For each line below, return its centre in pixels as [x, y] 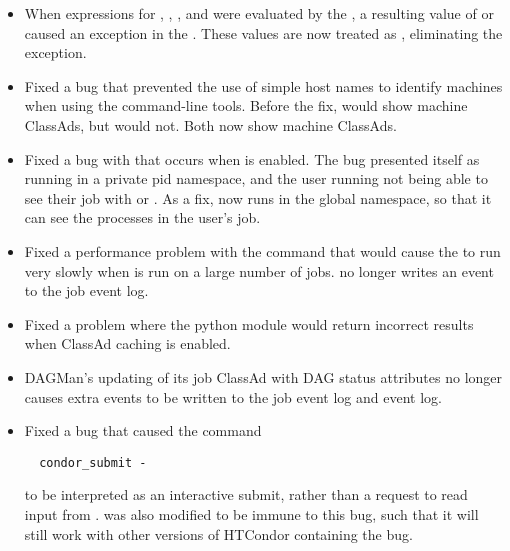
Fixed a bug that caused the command [143, 430]
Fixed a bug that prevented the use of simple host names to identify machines [263, 85]
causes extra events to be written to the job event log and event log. [233, 396]
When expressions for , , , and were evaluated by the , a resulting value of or [259, 13]
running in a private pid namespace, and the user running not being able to [256, 178]
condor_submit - [93, 462]
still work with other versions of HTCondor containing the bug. [218, 533]
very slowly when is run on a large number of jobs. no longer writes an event [259, 270]
